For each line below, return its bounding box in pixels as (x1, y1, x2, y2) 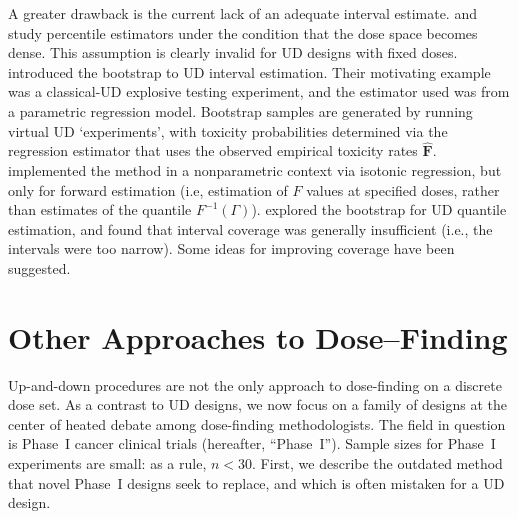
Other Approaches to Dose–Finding (8, 316, 508, 357)
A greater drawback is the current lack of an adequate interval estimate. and (8, 3, 477, 23)
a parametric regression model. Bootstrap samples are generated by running (8, 100, 473, 121)
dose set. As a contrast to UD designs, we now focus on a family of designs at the (8, 394, 508, 415)
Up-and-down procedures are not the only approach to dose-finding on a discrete (8, 374, 502, 395)
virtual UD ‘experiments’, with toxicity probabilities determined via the (8, 120, 448, 141)
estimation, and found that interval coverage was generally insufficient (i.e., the (8, 218, 493, 239)
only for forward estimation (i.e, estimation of (8, 179, 288, 200)
